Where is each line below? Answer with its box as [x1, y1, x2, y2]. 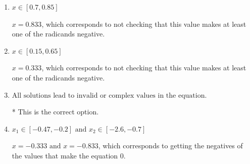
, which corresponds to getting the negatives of [98, 140, 243, 151]
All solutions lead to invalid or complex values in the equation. [12, 92, 207, 99]
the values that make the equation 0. [12, 150, 126, 160]
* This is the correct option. [12, 106, 99, 117]
